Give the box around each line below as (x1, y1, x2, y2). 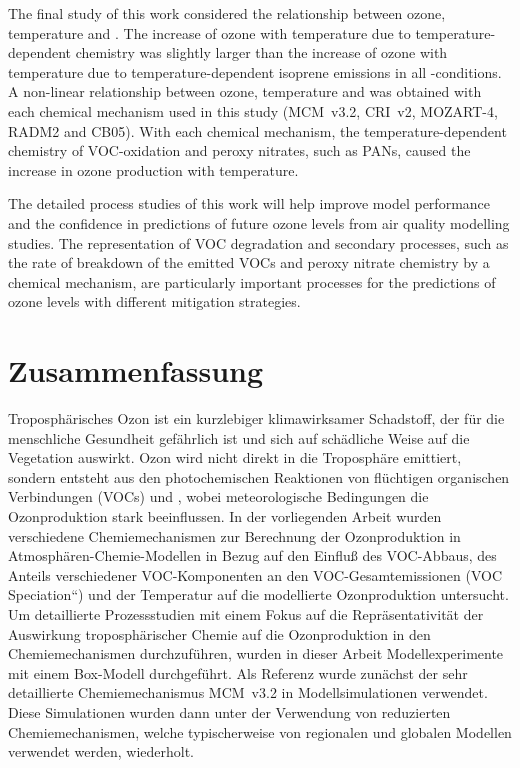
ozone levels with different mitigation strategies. (8, 291, 301, 312)
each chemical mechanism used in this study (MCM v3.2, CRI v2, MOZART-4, (8, 100, 498, 121)
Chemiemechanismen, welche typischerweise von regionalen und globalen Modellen (8, 721, 512, 742)
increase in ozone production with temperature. (8, 159, 299, 180)
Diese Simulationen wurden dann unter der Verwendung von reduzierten (8, 701, 451, 722)
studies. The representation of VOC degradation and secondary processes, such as (8, 232, 509, 253)
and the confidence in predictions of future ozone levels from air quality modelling (8, 212, 510, 233)
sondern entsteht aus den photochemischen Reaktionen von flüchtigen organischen (8, 466, 510, 487)
